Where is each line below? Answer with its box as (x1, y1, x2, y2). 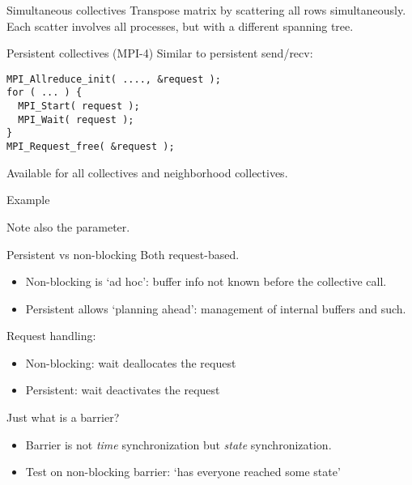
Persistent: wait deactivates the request (25, 381, 220, 398)
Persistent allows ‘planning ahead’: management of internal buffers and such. (25, 300, 406, 317)
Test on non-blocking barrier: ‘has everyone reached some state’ (25, 463, 341, 480)
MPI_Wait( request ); (18, 113, 134, 126)
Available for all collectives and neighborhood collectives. (6, 164, 288, 181)
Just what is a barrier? (6, 409, 120, 426)
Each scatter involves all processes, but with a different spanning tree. (6, 17, 354, 34)
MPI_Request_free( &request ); (6, 141, 175, 153)
